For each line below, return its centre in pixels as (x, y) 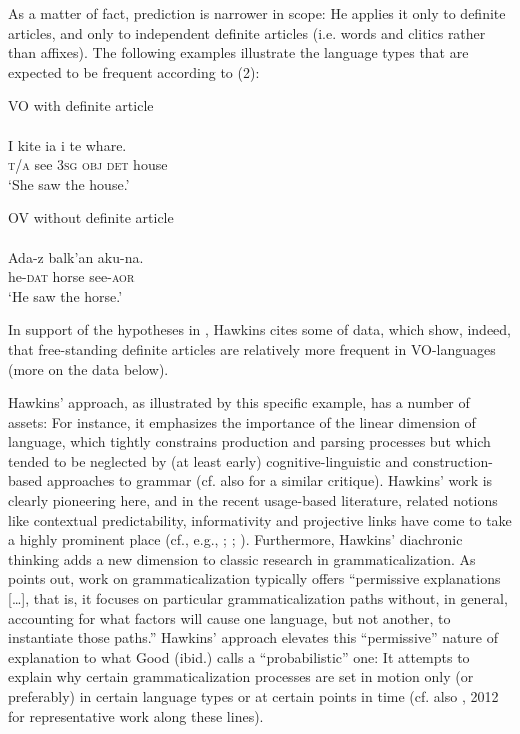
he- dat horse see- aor (71, 276)
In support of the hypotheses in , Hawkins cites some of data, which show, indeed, (260, 329)
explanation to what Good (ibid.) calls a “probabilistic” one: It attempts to (239, 656)
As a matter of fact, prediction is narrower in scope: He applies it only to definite (257, 13)
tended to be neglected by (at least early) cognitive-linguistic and (208, 460)
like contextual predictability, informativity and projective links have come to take (260, 519)
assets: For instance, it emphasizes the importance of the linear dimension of (242, 421)
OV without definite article (91, 217)
